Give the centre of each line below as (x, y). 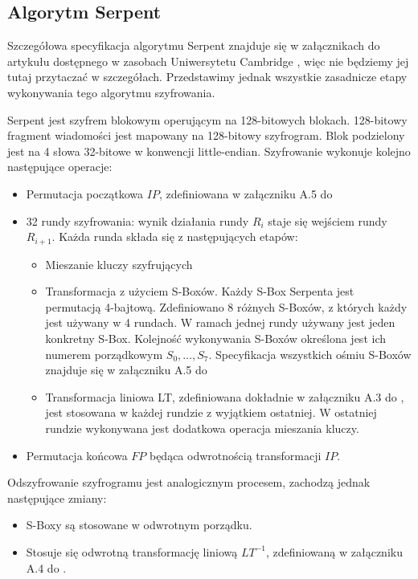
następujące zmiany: (57, 497)
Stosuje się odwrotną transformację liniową (132, 551)
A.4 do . (46, 567)
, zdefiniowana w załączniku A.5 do (246, 193)
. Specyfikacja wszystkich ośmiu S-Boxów (310, 354)
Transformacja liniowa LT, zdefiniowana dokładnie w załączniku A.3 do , (225, 396)
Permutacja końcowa (77, 455)
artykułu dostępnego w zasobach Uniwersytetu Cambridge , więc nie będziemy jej (208, 61)
